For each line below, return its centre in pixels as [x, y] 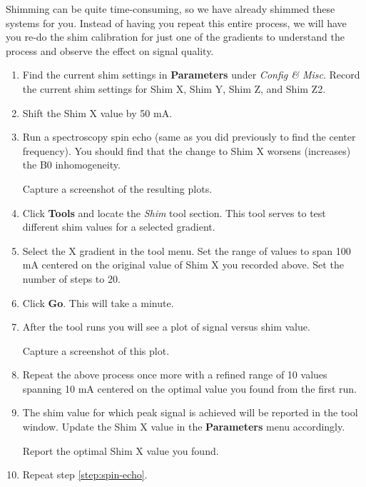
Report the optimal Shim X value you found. [121, 450]
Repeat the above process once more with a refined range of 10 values [175, 375]
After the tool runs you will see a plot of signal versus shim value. [166, 327]
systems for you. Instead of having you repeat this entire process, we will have [176, 22]
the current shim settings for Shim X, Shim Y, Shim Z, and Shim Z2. [174, 88]
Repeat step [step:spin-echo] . [85, 475]
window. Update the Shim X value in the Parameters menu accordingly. [184, 427]
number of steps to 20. [71, 278]
